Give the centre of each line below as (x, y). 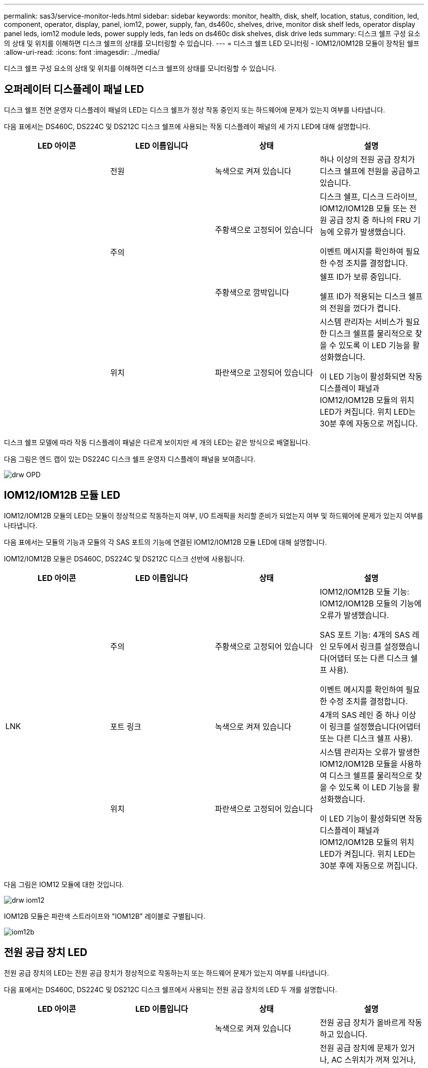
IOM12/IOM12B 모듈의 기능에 (371, 603)
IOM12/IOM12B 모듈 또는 (364, 208)
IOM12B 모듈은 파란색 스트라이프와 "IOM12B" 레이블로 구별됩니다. (105, 916)
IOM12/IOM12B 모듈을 (359, 764)
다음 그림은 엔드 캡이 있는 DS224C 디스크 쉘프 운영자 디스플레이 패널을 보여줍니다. (130, 459)
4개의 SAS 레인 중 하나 (360, 715)
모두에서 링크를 (355, 646)
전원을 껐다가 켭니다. (365, 308)
